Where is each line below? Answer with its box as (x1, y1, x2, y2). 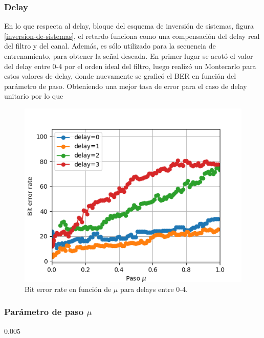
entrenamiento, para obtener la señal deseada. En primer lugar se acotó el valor (4, 51, 253, 61)
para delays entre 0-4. (120, 283, 188, 294)
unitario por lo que (4, 91, 63, 101)
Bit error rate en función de (25, 283, 112, 294)
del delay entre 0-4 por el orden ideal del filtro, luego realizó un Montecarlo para (4, 60, 256, 71)
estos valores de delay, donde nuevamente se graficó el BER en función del (4, 71, 236, 81)
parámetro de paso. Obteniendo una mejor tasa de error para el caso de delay (4, 80, 247, 91)
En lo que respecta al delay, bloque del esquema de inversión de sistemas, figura (4, 20, 254, 31)
